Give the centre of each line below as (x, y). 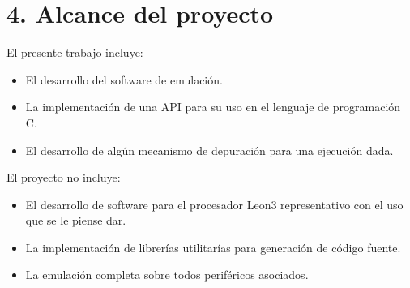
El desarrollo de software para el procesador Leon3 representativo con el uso (214, 204)
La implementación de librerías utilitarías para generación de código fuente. (213, 247)
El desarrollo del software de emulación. (124, 79)
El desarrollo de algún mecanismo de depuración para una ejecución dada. (209, 150)
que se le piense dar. (76, 220)
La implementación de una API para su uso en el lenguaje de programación (213, 107)
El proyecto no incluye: (64, 177)
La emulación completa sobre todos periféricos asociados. (167, 275)
